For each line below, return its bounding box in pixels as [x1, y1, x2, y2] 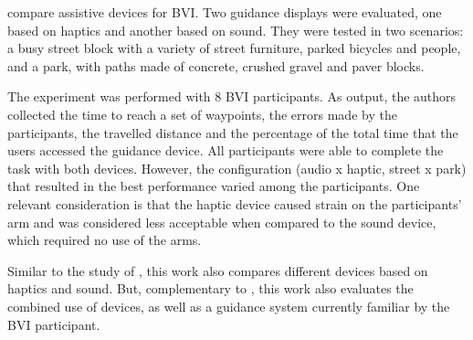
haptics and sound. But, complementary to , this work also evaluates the [7, 279, 414, 298]
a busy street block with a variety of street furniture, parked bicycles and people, [7, 38, 461, 58]
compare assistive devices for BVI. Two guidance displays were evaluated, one [7, 3, 442, 21]
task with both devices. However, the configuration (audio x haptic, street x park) [7, 158, 467, 177]
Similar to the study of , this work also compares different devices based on [7, 260, 428, 280]
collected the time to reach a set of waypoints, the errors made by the [7, 104, 397, 123]
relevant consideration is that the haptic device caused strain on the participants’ [7, 194, 462, 213]
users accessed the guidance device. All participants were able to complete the [7, 141, 444, 160]
